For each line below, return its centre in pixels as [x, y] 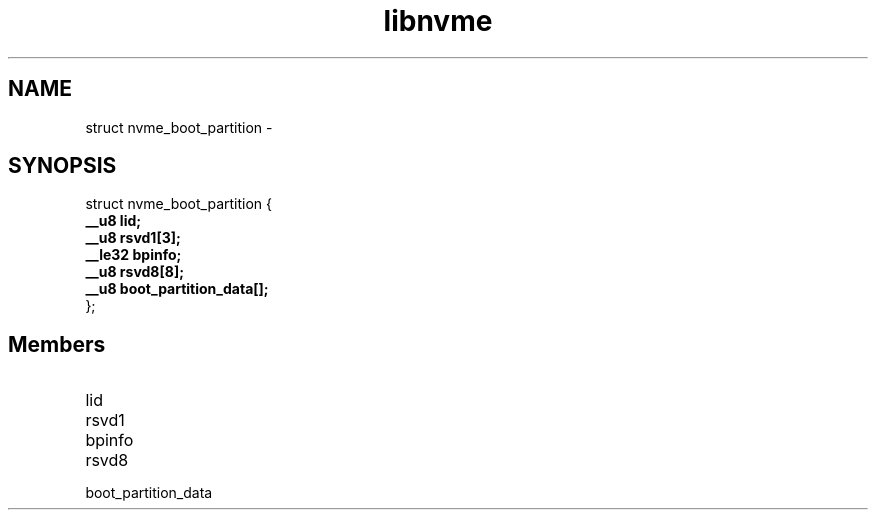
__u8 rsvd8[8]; [134, 272]
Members [57, 344]
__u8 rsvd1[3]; [133, 238]
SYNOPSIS [62, 166]
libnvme [438, 21]
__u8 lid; [113, 221]
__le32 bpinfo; [133, 255]
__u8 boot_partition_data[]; [177, 289]
